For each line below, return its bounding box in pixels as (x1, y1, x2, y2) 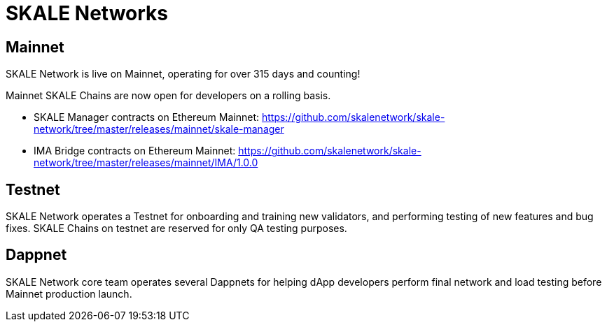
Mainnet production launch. (6, 287, 132, 300)
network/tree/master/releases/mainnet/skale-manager (34, 123, 284, 136)
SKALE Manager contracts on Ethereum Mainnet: (34, 111, 259, 124)
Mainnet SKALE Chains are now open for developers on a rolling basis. (6, 89, 331, 102)
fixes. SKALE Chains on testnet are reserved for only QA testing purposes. (6, 222, 347, 235)
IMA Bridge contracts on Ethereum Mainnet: (34, 145, 236, 157)
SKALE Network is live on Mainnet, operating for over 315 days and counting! (6, 68, 361, 80)
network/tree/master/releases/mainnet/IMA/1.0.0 (34, 157, 258, 169)
